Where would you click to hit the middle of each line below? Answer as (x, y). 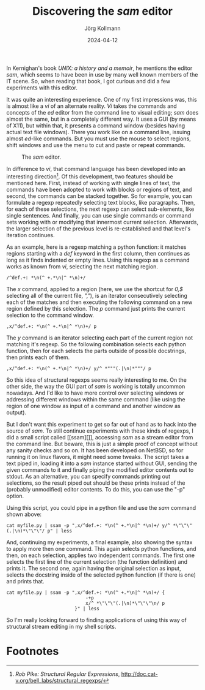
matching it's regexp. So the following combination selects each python (96, 344)
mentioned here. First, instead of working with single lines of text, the (93, 183)
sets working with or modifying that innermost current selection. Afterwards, (102, 222)
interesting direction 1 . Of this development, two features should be (90, 176)
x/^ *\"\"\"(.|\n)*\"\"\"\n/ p (125, 603)
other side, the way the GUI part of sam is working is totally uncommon (96, 386)
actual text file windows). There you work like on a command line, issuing (99, 132)
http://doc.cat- (140, 674)
